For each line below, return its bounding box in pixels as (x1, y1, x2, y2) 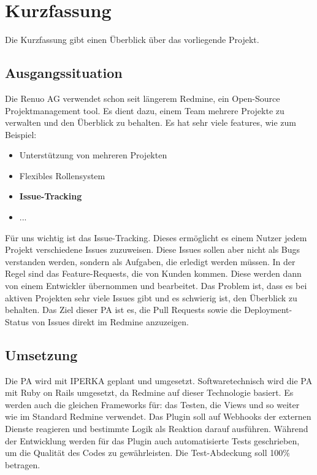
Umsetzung (5, 345, 78, 364)
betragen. (5, 458, 40, 471)
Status (5, 315, 29, 328)
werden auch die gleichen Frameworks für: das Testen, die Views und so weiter (5, 398, 300, 411)
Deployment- (244, 303, 292, 316)
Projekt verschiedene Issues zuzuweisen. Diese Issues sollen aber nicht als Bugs (5, 243, 300, 256)
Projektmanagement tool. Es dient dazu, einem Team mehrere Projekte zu (5, 104, 285, 117)
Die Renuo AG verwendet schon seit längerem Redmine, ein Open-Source (5, 91, 280, 104)
